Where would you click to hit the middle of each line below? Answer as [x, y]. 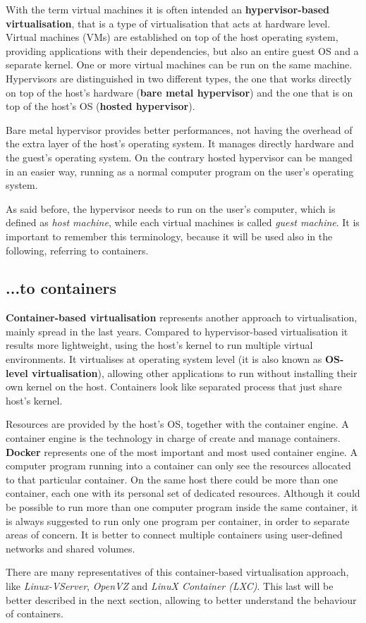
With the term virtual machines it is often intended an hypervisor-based [167, 9]
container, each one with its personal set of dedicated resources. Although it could [183, 493]
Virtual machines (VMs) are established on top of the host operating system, [172, 37]
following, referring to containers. [77, 250]
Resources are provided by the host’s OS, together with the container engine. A [177, 424]
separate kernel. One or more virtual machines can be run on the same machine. [179, 64]
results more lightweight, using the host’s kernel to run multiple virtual [159, 345]
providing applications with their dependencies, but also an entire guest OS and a [182, 50]
